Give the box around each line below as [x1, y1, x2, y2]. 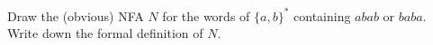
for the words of [162, 6, 250, 25]
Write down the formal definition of [7, 24, 203, 42]
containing [293, 6, 351, 25]
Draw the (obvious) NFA [7, 6, 144, 25]
